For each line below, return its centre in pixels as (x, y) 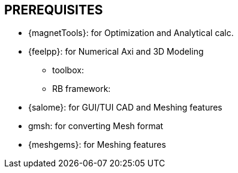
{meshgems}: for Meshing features (97, 145)
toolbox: (68, 70)
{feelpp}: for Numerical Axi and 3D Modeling (116, 52)
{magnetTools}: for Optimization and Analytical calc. (131, 33)
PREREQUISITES (54, 10)
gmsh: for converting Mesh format (96, 126)
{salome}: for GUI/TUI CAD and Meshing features (125, 108)
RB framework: (82, 89)
